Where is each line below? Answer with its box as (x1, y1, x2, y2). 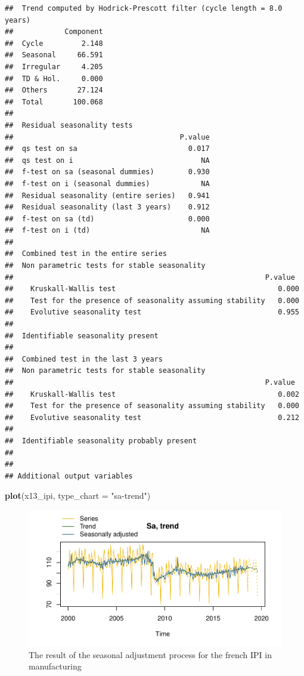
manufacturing (29, 660, 82, 672)
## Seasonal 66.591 (5, 51, 103, 60)
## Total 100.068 (5, 97, 103, 106)
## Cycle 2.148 (5, 39, 103, 48)
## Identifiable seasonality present (5, 331, 159, 340)
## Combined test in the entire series (5, 249, 167, 258)
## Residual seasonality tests (5, 121, 133, 129)
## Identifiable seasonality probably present (5, 436, 197, 445)
